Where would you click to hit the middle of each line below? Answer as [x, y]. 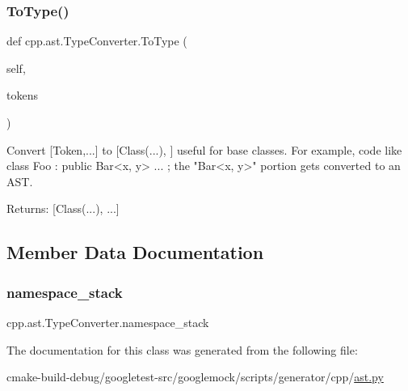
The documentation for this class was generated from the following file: [182, 349]
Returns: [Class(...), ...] [63, 208]
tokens [22, 95]
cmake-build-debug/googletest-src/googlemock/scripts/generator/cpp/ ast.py [195, 377]
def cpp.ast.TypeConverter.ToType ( [97, 41]
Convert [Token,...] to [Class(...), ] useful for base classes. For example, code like [204, 149]
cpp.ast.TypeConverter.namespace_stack [108, 322]
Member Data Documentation [135, 252]
